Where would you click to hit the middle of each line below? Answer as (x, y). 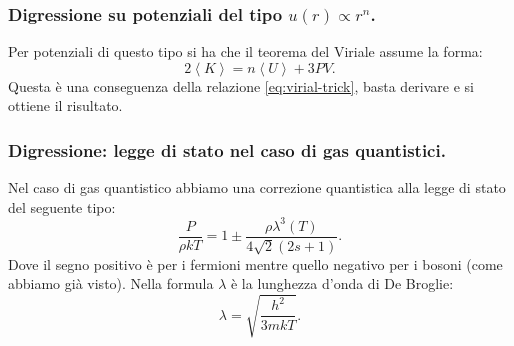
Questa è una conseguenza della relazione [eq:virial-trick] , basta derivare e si (241, 85)
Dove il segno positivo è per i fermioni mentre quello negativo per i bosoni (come (255, 263)
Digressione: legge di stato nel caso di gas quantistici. (227, 149)
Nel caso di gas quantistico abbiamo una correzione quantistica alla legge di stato (257, 187)
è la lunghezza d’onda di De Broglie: (342, 283)
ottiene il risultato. (65, 105)
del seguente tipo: (62, 206)
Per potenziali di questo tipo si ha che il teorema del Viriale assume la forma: (245, 51)
